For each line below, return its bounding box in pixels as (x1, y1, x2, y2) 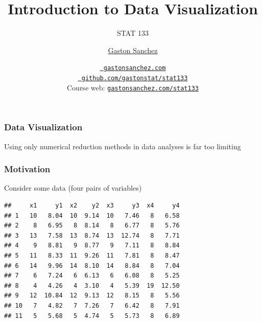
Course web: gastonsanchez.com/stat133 (66, 82, 199, 93)
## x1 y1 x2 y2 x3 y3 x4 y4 (4, 201, 180, 209)
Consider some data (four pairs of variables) (4, 182, 142, 193)
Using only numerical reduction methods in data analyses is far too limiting (4, 141, 241, 151)
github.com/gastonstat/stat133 (81, 74, 188, 82)
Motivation (4, 163, 51, 175)
